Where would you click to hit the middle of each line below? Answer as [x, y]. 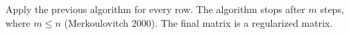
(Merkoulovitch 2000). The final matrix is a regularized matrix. [198, 22]
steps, [332, 9]
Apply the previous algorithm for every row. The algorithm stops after [155, 9]
